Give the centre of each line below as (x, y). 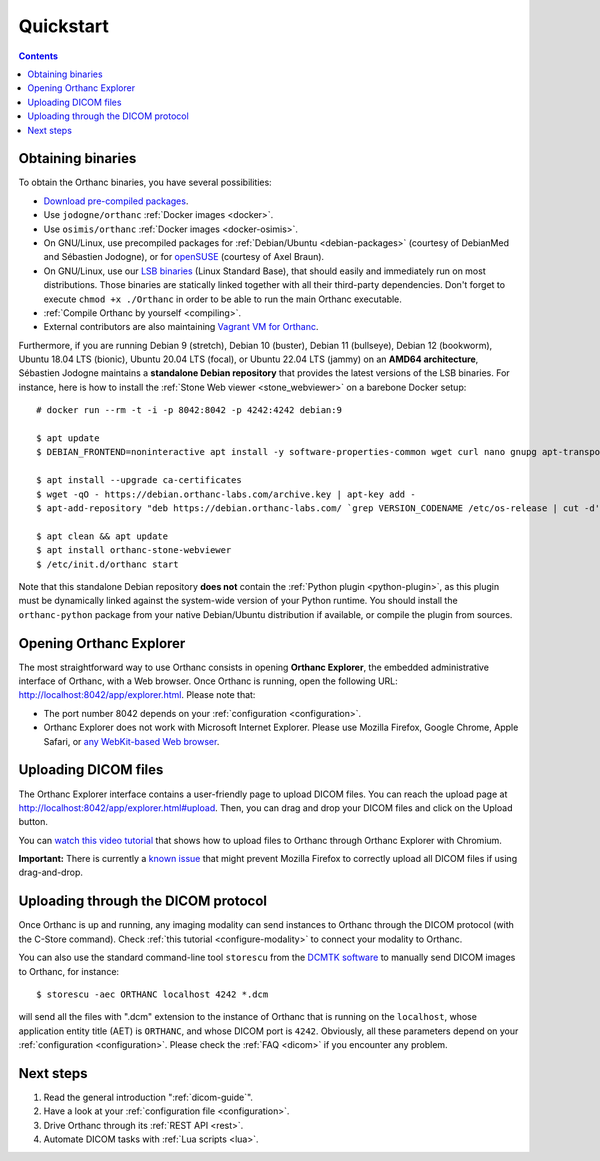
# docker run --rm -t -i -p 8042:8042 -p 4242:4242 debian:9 (189, 410)
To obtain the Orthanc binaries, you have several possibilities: (145, 182)
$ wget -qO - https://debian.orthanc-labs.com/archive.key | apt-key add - (226, 494)
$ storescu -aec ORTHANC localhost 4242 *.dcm (152, 994)
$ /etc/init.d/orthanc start (107, 564)
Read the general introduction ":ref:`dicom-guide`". (148, 1097)
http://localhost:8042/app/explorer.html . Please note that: (137, 695)
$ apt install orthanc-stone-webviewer (134, 550)
